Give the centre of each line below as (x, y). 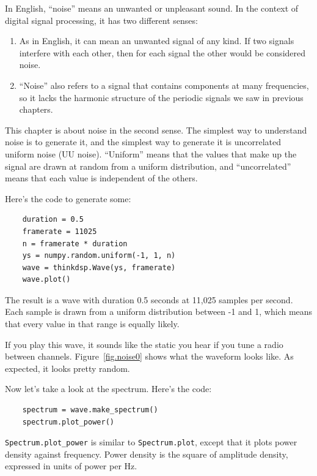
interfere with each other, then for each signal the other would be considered (162, 52)
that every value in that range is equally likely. (92, 324)
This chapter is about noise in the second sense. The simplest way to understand (156, 130)
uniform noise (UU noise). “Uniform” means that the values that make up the (151, 153)
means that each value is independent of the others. (101, 178)
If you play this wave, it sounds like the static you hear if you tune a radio (144, 344)
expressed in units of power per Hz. (71, 466)
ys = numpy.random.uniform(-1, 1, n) (99, 256)
